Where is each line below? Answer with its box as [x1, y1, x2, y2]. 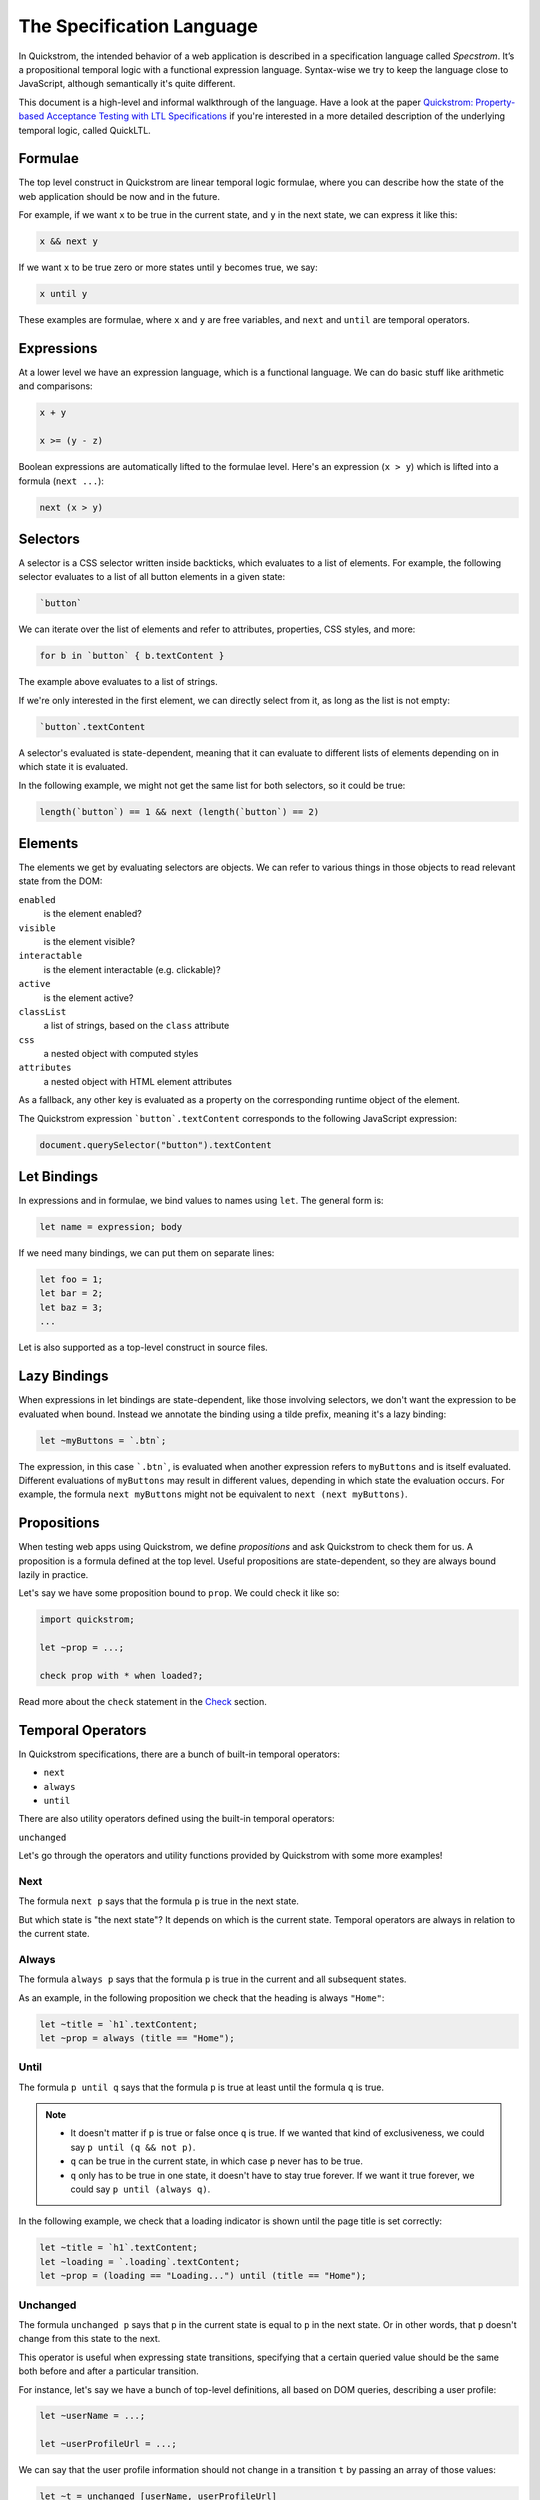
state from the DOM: [18, 875, 103, 887]
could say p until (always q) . [70, 2183, 211, 2195]
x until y [39, 288, 88, 300]
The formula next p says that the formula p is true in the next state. [18, 1895, 300, 1907]
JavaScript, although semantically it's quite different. [18, 78, 236, 90]
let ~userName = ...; [39, 2410, 146, 2422]
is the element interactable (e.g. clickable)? [43, 963, 221, 975]
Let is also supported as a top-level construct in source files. [18, 1341, 269, 1354]
